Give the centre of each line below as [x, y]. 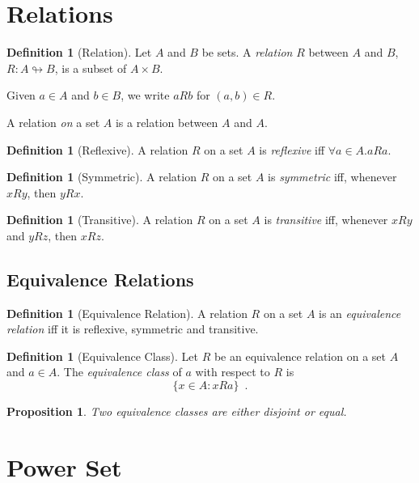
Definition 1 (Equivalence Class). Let [102, 356]
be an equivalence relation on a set [300, 356]
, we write [145, 95]
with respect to [233, 372]
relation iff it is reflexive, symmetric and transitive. [133, 329]
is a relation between [167, 122]
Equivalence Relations [100, 279]
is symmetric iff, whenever [332, 177]
